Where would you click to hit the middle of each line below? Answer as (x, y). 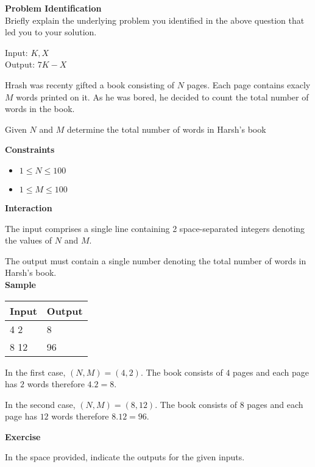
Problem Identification (53, 8)
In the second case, (40, 404)
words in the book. (40, 109)
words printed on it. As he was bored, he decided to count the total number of (162, 97)
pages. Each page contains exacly (249, 84)
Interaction (29, 207)
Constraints (30, 149)
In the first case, (35, 372)
